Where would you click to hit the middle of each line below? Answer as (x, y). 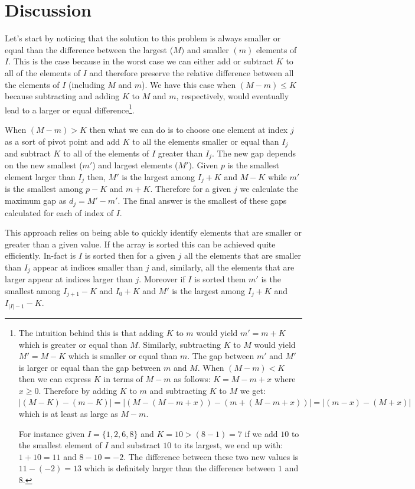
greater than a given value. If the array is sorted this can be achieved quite (140, 244)
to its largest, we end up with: (228, 445)
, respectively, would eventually (233, 96)
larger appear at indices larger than (69, 279)
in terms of (123, 379)
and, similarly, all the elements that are (223, 267)
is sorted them (220, 279)
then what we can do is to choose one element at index (189, 129)
